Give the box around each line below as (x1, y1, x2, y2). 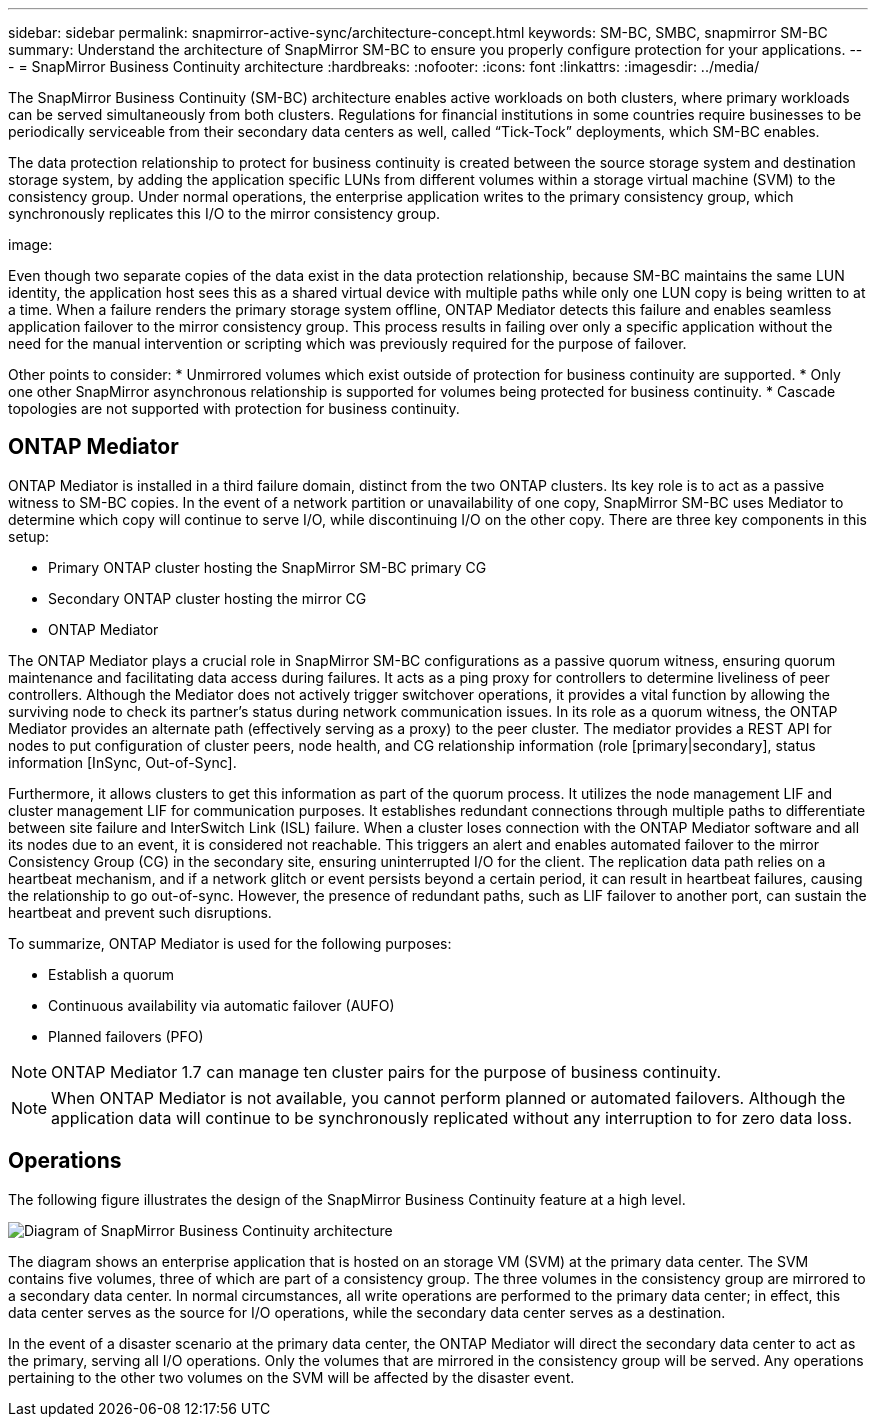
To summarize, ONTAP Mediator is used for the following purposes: (8, 934, 452, 952)
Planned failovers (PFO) (48, 1027, 204, 1045)
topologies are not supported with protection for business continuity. (8, 400, 460, 417)
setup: (8, 527, 50, 545)
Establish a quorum (48, 965, 175, 983)
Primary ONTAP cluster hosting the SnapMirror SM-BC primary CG (48, 558, 487, 576)
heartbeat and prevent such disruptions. (8, 903, 272, 921)
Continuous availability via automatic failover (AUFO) (48, 996, 395, 1014)
